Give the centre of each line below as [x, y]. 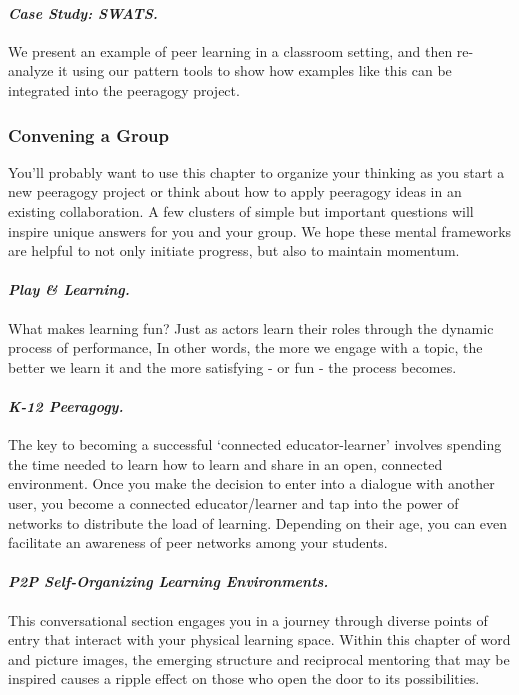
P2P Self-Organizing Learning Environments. [168, 581]
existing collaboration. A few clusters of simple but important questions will [241, 210]
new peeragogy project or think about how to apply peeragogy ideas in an [235, 191]
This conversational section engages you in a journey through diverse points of [248, 619]
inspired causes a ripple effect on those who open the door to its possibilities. [244, 678]
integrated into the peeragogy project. [124, 89]
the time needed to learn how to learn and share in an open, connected [225, 463]
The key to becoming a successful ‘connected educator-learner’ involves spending [255, 444]
